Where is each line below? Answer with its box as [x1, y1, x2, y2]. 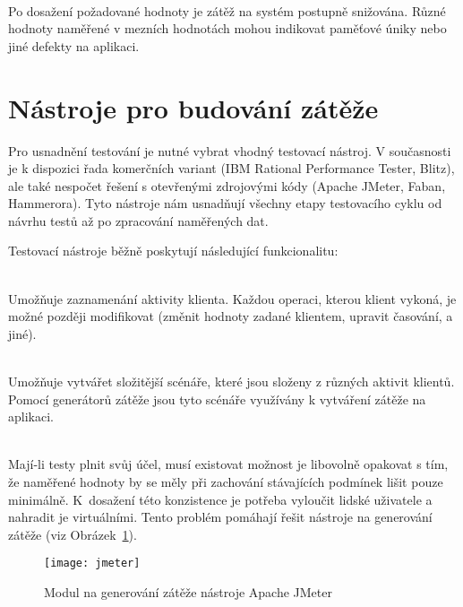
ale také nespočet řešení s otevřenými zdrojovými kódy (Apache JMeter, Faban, [8, 176, 446, 195]
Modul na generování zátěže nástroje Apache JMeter [44, 583, 332, 602]
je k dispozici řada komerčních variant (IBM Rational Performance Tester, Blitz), [8, 159, 455, 178]
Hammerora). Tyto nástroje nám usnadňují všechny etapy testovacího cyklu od [8, 194, 442, 212]
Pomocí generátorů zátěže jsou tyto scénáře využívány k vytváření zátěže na [8, 389, 426, 408]
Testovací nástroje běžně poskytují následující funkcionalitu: [8, 241, 339, 260]
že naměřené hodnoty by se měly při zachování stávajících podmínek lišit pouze [8, 473, 443, 490]
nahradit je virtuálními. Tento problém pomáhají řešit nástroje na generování [8, 507, 433, 526]
